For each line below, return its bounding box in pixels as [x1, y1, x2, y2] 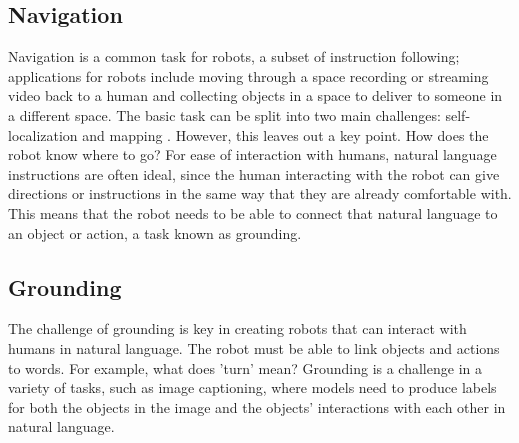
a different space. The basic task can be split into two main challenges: [8, 104, 441, 125]
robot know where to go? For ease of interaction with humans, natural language [8, 144, 497, 165]
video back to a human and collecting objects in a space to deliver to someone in [8, 85, 503, 106]
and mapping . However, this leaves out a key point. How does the [82, 124, 489, 145]
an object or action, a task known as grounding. [8, 222, 302, 243]
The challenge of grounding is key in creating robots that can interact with [8, 318, 467, 339]
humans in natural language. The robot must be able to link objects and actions [8, 337, 500, 358]
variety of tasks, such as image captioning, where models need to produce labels [8, 377, 497, 398]
